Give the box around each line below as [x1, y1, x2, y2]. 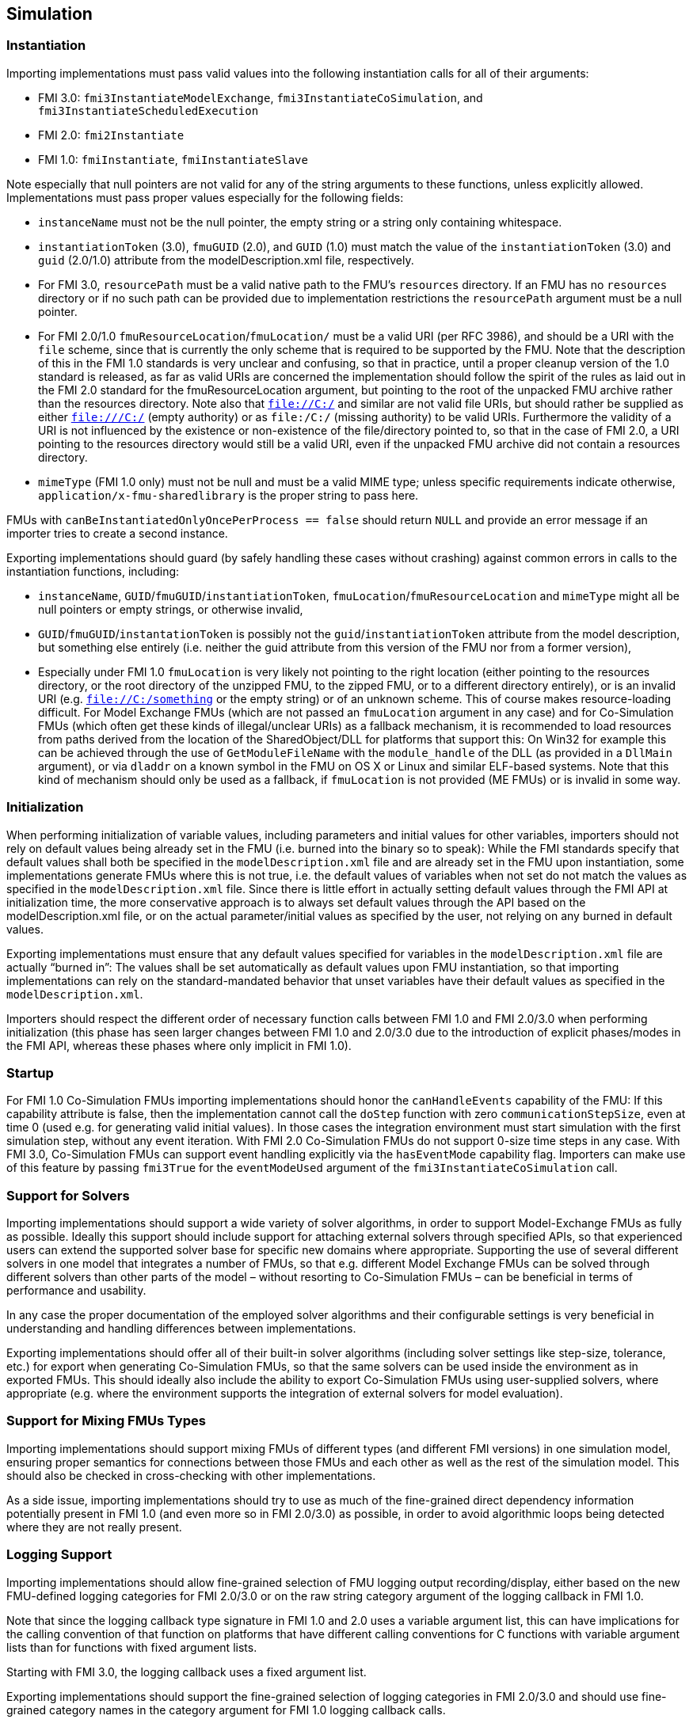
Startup [6, 1064, 54, 1081]
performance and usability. [6, 1284, 147, 1298]
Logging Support [6, 1546, 112, 1563]
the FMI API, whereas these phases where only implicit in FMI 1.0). [6, 1038, 352, 1052]
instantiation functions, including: [6, 564, 180, 578]
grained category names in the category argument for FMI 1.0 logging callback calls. [6, 1702, 446, 1717]
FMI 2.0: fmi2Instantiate [38, 127, 185, 142]
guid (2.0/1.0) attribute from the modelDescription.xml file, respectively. [38, 253, 414, 267]
